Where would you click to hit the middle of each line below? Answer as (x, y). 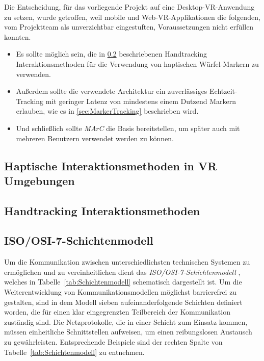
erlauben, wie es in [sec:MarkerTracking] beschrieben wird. (107, 111)
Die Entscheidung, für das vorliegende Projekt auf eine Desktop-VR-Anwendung (129, 7)
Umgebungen (39, 180)
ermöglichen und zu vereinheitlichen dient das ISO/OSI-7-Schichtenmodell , (122, 272)
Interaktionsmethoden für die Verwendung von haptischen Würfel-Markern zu (137, 63)
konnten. (18, 36)
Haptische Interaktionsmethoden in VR (111, 165)
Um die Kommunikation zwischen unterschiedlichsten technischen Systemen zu (127, 262)
